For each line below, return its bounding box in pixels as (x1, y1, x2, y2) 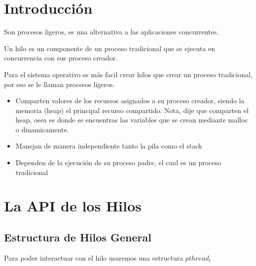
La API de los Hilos (4, 196, 142, 216)
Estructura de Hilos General (4, 230, 151, 245)
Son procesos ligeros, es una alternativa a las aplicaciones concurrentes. (4, 27, 219, 37)
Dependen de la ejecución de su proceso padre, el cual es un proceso (15, 157, 221, 168)
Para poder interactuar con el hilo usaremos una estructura (4, 252, 183, 263)
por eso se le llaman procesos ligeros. (4, 79, 115, 89)
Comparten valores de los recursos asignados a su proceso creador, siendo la (15, 95, 245, 106)
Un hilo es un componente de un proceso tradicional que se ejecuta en (4, 43, 216, 53)
